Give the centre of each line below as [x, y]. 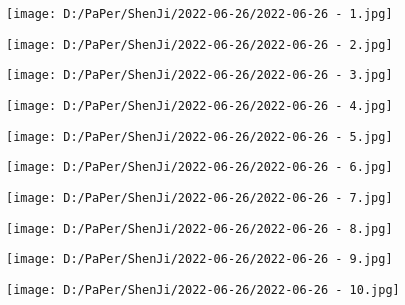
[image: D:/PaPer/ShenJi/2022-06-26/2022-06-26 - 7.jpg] [199, 197]
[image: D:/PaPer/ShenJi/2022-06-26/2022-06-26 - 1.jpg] [199, 14]
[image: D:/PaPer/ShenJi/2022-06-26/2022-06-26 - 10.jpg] [203, 289]
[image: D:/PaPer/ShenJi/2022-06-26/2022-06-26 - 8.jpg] [199, 228]
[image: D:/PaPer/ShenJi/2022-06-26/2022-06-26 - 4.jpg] [199, 105]
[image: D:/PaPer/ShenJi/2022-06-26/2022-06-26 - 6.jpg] [199, 167]
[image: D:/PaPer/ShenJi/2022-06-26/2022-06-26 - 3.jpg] [199, 75]
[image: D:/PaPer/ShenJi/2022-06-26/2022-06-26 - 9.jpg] [199, 259]
